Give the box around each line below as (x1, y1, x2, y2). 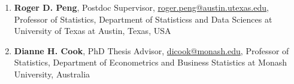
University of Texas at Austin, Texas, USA (14, 24, 171, 37)
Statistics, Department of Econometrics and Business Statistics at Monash (14, 56, 287, 69)
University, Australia (14, 67, 90, 80)
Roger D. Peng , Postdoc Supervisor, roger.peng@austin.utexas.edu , (14, 1, 269, 13)
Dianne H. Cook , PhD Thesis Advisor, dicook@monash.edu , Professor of (14, 44, 289, 57)
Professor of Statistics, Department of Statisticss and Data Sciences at (14, 13, 272, 25)
